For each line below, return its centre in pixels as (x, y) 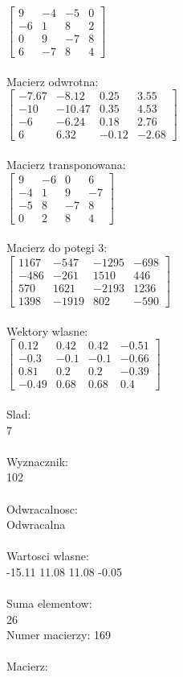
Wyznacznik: (38, 461)
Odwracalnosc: (42, 508)
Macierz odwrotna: (53, 81)
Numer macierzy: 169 (59, 635)
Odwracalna (36, 524)
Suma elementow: (49, 603)
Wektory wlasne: (47, 330)
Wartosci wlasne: (48, 556)
